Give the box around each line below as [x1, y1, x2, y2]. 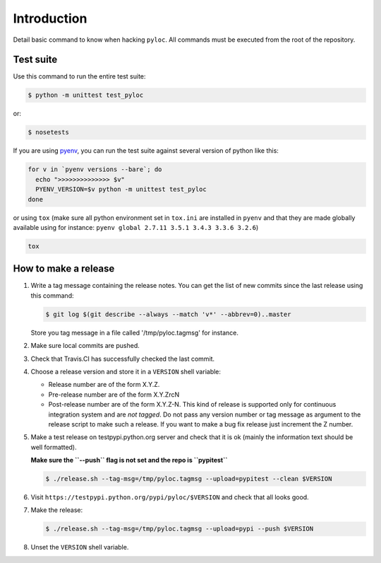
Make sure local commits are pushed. [30, 342, 140, 350]
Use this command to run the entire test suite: [13, 72, 146, 81]
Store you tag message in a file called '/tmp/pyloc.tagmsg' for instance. [30, 328, 239, 337]
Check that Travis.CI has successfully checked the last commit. [30, 354, 215, 363]
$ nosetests [28, 128, 70, 137]
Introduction [13, 11, 87, 26]
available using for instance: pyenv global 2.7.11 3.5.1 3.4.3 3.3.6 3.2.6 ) [13, 223, 259, 231]
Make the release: [30, 506, 83, 514]
